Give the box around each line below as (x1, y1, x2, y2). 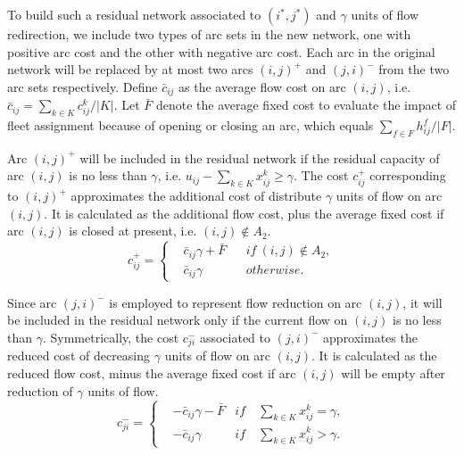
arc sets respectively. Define (7, 77, 158, 95)
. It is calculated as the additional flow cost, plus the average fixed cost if (44, 203, 444, 222)
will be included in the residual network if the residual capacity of (79, 148, 440, 167)
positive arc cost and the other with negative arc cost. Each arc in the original (7, 42, 435, 61)
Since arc (7, 293, 57, 311)
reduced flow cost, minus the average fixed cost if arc (7, 363, 296, 382)
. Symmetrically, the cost (42, 327, 179, 346)
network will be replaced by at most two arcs (7, 60, 253, 79)
